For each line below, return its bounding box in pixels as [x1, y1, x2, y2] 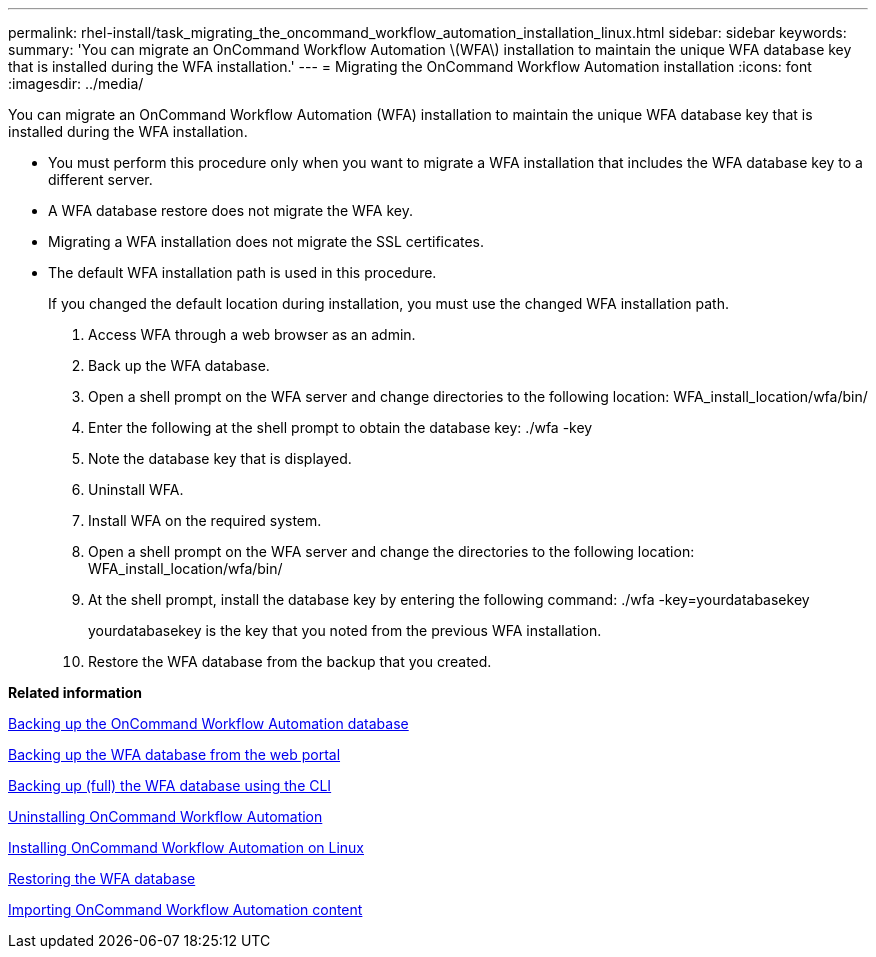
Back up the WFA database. [88, 357, 270, 374]
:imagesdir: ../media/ [8, 75, 144, 92]
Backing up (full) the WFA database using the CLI [8, 777, 332, 794]
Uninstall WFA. [88, 481, 184, 498]
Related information [8, 684, 143, 701]
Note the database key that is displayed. [88, 450, 352, 467]
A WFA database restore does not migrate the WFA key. [48, 202, 413, 219]
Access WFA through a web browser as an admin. [88, 326, 416, 343]
